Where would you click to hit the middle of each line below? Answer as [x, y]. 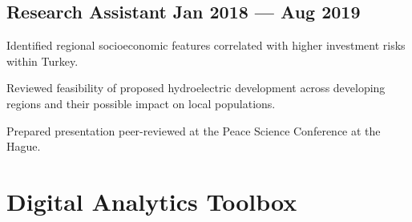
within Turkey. [42, 61]
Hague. [24, 146]
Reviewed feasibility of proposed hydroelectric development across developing [196, 88]
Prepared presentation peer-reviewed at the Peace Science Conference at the [194, 130]
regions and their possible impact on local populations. [141, 103]
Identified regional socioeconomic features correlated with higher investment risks [206, 45]
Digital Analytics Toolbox [152, 201]
